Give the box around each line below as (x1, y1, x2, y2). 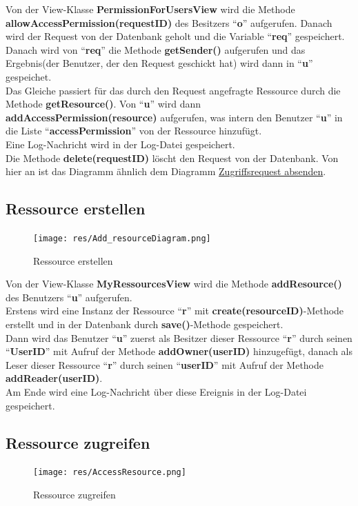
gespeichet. (6, 69, 52, 83)
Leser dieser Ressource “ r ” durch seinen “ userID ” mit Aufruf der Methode (6, 357, 324, 372)
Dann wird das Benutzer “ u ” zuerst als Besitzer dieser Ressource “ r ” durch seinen (6, 330, 352, 345)
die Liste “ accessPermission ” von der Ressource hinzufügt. (6, 123, 262, 138)
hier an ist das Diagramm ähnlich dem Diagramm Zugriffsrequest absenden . (6, 164, 326, 179)
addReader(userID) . (6, 371, 103, 385)
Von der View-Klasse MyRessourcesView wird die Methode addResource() (6, 276, 342, 291)
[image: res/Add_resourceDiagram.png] (33, 233, 211, 243)
